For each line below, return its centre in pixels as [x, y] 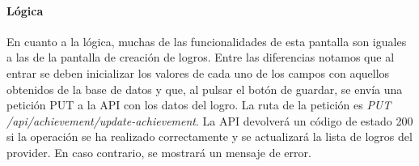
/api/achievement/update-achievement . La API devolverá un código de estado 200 [210, 120]
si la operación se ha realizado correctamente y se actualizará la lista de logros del [209, 136]
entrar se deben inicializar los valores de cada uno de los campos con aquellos [198, 72]
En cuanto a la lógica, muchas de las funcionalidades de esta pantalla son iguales [207, 41]
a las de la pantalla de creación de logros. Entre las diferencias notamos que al [201, 57]
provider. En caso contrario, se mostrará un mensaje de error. [159, 152]
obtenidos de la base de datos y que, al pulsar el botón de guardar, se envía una [205, 89]
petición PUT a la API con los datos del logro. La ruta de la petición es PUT [199, 105]
